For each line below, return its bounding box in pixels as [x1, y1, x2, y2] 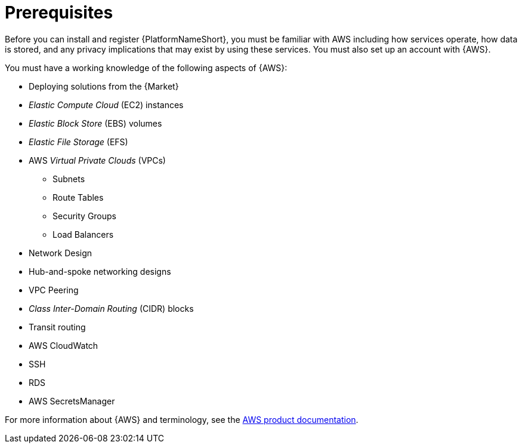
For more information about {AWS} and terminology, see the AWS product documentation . [5, 414, 359, 425]
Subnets [52, 173, 85, 184]
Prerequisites [5, 2, 113, 23]
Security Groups [52, 210, 116, 221]
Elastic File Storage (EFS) [29, 136, 128, 147]
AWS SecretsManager [29, 395, 115, 406]
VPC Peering [29, 284, 79, 295]
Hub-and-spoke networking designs [29, 266, 171, 277]
